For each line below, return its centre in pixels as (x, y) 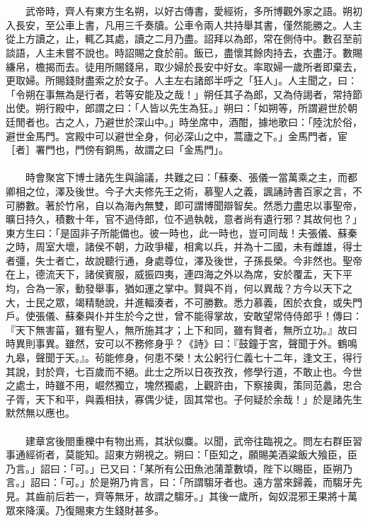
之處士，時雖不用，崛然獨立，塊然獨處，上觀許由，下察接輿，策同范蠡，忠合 (184, 385)
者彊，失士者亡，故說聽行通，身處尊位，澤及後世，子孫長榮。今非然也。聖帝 (184, 260)
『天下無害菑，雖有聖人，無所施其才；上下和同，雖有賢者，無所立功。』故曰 (182, 329)
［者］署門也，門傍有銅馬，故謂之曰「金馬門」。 (117, 150)
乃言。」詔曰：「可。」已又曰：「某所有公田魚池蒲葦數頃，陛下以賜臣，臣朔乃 (179, 468)
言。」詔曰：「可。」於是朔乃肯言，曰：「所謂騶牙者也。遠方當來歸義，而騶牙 (179, 482)
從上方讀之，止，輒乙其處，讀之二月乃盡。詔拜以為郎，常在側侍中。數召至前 (184, 39)
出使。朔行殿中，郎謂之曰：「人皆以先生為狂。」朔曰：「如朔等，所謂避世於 (177, 108)
